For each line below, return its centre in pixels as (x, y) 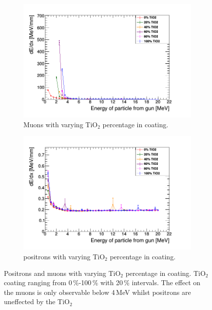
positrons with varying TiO (64, 256)
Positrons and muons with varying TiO (62, 273)
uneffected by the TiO (37, 301)
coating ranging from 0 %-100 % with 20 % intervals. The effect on (102, 282)
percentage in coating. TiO (165, 273)
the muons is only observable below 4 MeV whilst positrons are (97, 292)
